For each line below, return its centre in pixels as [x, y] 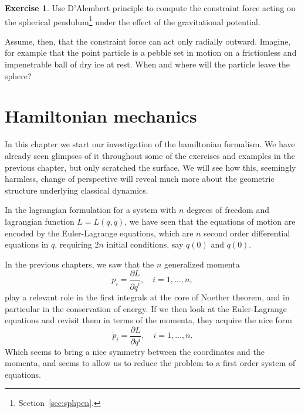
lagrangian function [40, 221]
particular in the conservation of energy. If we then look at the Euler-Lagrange [146, 308]
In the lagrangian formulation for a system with [91, 210]
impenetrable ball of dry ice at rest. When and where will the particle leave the [147, 64]
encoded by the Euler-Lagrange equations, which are [99, 233]
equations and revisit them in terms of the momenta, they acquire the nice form [148, 320]
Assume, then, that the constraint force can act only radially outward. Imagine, [148, 41]
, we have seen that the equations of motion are [210, 221]
